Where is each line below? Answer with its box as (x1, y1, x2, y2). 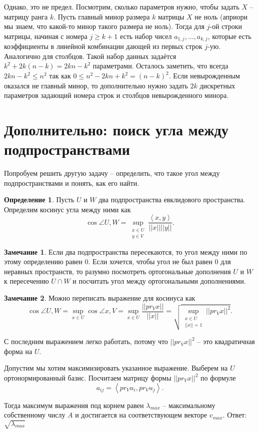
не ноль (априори (194, 11, 247, 21)
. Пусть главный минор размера (53, 11, 150, 21)
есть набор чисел (119, 30, 172, 41)
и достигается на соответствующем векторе (75, 410, 207, 420)
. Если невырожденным (168, 70, 240, 81)
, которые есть (207, 30, 251, 41)
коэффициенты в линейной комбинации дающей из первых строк (4, 41, 202, 51)
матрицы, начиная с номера (4, 30, 87, 41)
